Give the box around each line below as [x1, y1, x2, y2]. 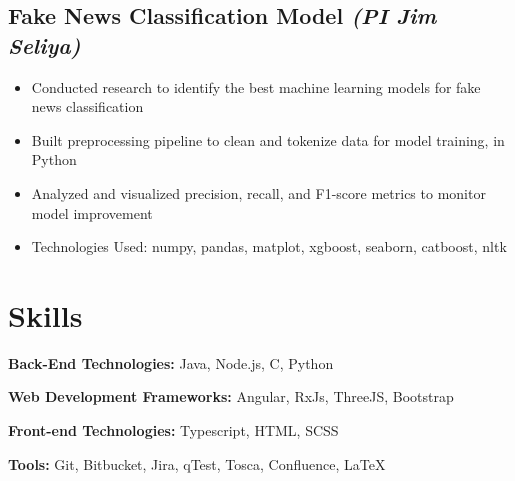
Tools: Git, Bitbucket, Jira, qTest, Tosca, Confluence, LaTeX [8, 453, 386, 474]
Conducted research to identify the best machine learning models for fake [31, 76, 481, 97]
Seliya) [8, 29, 81, 60]
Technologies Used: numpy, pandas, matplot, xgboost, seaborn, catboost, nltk [31, 236, 507, 257]
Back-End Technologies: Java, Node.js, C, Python [8, 352, 334, 373]
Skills [8, 294, 83, 335]
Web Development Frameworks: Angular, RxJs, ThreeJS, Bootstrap [8, 386, 454, 407]
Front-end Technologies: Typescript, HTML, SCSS [8, 420, 339, 441]
